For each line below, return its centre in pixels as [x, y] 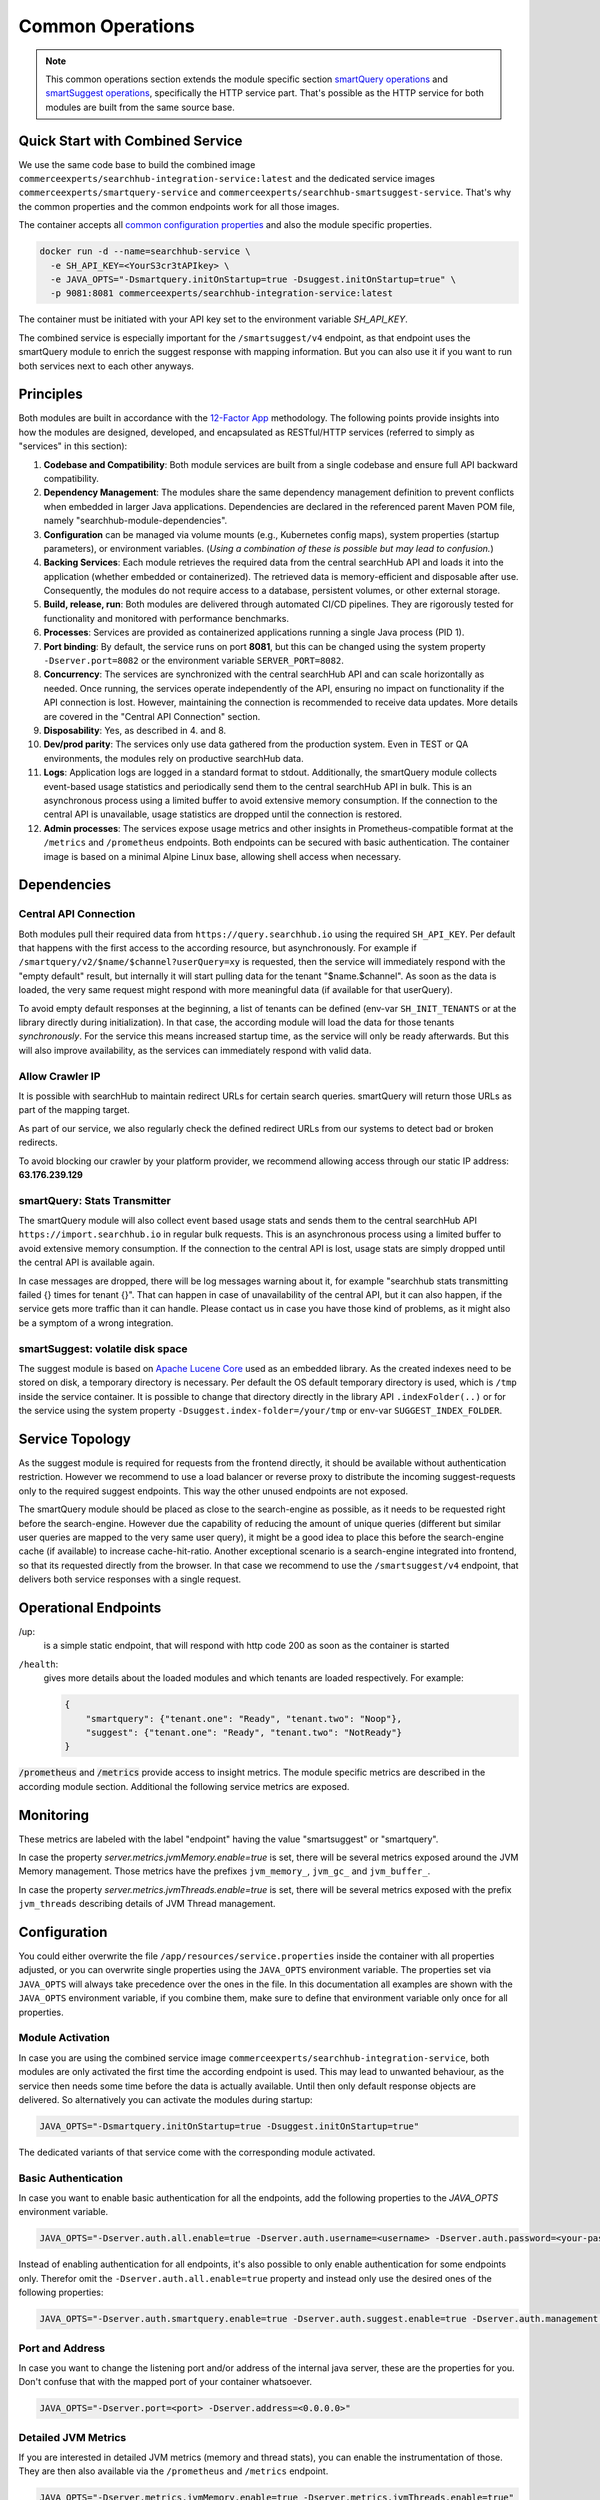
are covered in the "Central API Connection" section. [152, 716]
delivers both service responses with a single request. [130, 1579]
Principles [51, 394]
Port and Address [62, 2348]
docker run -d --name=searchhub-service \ [145, 251]
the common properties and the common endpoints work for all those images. [179, 206]
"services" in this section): [73, 446]
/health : [38, 1664]
